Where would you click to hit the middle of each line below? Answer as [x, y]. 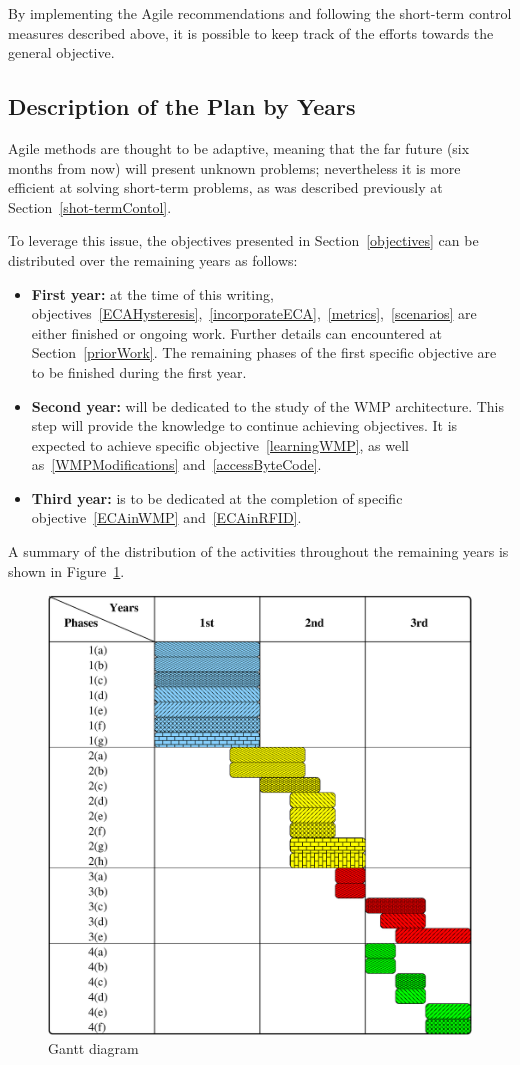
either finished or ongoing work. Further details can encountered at [236, 332]
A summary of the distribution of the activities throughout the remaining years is [258, 551]
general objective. [61, 52]
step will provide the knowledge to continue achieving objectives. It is [244, 425]
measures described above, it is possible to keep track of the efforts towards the [251, 32]
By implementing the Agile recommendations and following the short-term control [260, 13]
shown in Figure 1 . [66, 570]
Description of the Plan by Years [182, 106]
